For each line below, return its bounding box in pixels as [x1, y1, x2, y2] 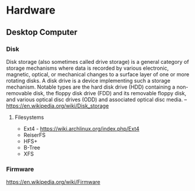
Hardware [6, 4, 56, 17]
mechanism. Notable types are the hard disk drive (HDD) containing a [6, 83, 175, 90]
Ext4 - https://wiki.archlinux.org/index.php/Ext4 [23, 125, 140, 132]
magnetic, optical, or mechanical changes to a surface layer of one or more [6, 70, 190, 77]
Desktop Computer [6, 27, 78, 37]
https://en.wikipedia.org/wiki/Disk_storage [6, 102, 109, 109]
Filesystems [14, 114, 44, 121]
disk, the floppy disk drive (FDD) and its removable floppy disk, [33, 89, 187, 96]
